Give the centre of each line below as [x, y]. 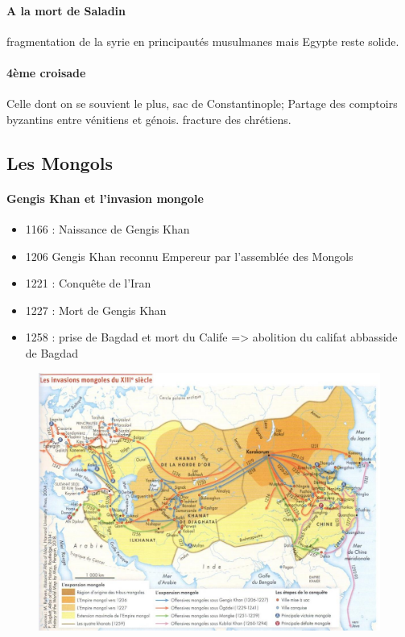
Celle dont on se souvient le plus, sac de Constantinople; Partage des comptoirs [202, 103]
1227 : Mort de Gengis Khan [96, 310]
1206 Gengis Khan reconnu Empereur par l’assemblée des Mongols [189, 256]
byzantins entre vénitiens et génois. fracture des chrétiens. [149, 119]
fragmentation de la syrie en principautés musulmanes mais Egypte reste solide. [203, 41]
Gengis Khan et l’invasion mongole [105, 198]
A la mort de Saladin [66, 10]
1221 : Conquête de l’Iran [88, 283]
